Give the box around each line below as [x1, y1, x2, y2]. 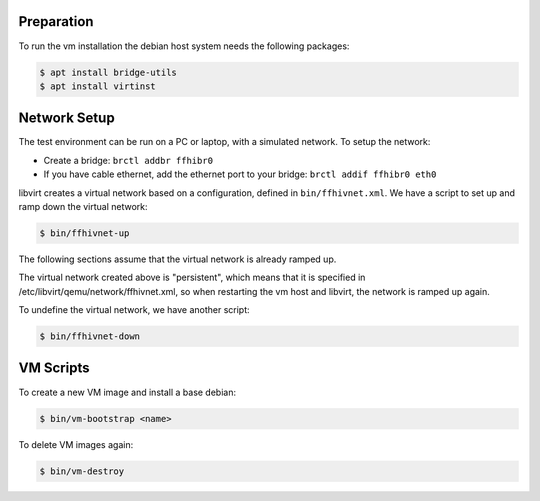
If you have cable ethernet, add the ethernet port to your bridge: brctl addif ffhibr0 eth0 [43, 168, 437, 180]
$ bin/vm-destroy [39, 465, 125, 477]
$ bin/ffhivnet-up [39, 227, 130, 239]
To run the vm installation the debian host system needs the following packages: [18, 40, 350, 52]
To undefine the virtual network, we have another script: [18, 304, 250, 316]
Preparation [18, 13, 94, 30]
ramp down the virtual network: [18, 200, 149, 212]
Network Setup [18, 110, 115, 127]
